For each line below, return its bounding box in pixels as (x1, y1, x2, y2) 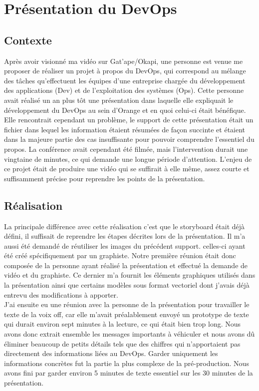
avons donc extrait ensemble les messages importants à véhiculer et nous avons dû (4, 329, 255, 339)
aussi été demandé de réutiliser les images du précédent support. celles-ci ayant (4, 240, 246, 251)
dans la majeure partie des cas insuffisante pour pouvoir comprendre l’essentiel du (4, 134, 255, 144)
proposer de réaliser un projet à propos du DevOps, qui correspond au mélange (4, 65, 246, 76)
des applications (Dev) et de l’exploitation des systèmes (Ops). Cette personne (4, 85, 244, 95)
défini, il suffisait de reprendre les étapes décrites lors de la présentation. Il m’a (4, 231, 246, 241)
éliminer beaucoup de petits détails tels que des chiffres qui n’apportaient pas (4, 338, 241, 349)
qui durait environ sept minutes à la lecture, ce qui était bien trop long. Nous (4, 319, 241, 329)
